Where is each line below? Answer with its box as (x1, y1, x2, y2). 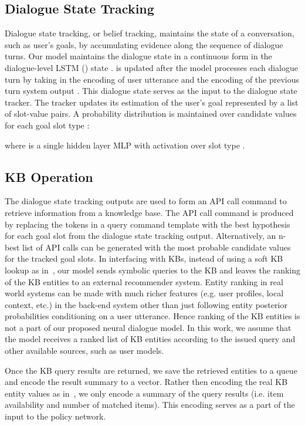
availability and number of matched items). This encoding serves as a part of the (5, 398, 295, 411)
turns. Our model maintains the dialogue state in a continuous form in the (5, 50, 272, 62)
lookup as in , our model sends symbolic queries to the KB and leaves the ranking (5, 263, 300, 276)
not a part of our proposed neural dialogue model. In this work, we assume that (5, 321, 292, 333)
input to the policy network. (5, 410, 106, 422)
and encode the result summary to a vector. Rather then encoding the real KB (5, 376, 288, 388)
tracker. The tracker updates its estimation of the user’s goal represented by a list (5, 96, 299, 108)
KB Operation (5, 167, 93, 185)
